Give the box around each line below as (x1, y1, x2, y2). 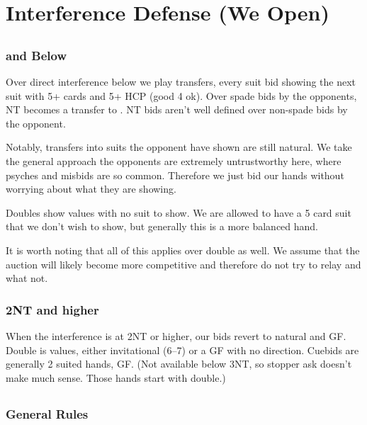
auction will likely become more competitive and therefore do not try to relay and (6, 256, 361, 271)
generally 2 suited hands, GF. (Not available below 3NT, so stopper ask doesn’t (6, 356, 352, 371)
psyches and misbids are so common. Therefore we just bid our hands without (6, 167, 344, 182)
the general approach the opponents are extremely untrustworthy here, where (6, 154, 341, 169)
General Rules (6, 404, 89, 422)
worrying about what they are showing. (6, 181, 176, 196)
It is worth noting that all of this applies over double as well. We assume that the (6, 243, 360, 257)
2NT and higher (6, 300, 99, 318)
